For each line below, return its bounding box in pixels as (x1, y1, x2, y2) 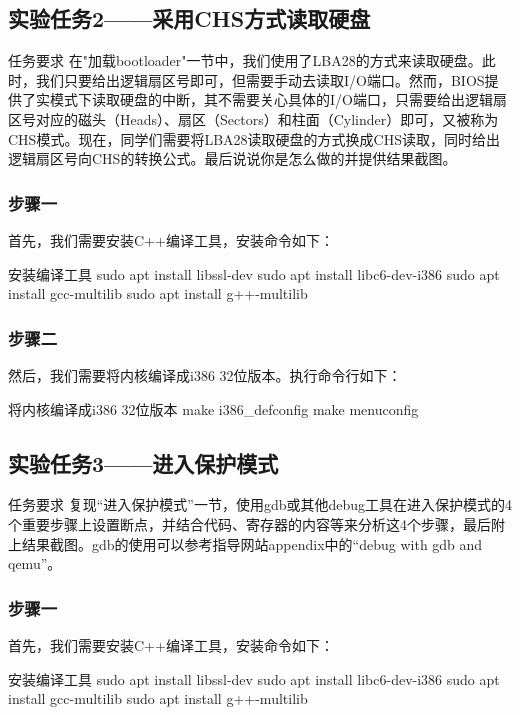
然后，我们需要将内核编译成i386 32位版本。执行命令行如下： (8, 364, 402, 385)
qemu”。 (8, 553, 62, 574)
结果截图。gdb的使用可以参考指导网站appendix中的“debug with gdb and (21, 533, 483, 554)
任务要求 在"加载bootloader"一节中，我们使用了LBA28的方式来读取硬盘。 (8, 50, 482, 71)
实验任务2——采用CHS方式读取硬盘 (8, 3, 371, 34)
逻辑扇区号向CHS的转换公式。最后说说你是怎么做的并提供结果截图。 (8, 148, 457, 169)
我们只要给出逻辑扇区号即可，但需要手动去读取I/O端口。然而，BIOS (35, 69, 485, 90)
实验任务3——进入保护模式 (8, 447, 279, 478)
